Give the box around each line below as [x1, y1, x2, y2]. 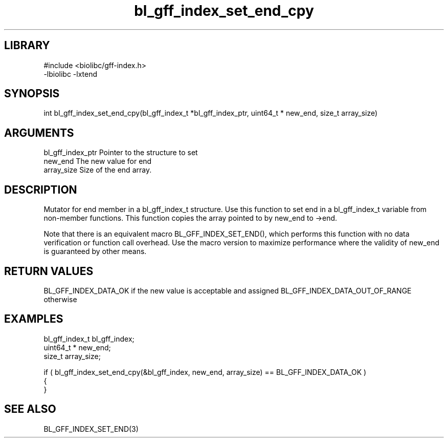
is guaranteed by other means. [43, 247, 147, 256]
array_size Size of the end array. [43, 165, 152, 175]
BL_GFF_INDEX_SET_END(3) [43, 424, 139, 433]
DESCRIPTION [4, 183, 77, 196]
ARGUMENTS [4, 126, 74, 139]
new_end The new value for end [43, 157, 152, 166]
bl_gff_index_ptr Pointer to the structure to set [43, 148, 198, 157]
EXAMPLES [4, 312, 63, 326]
